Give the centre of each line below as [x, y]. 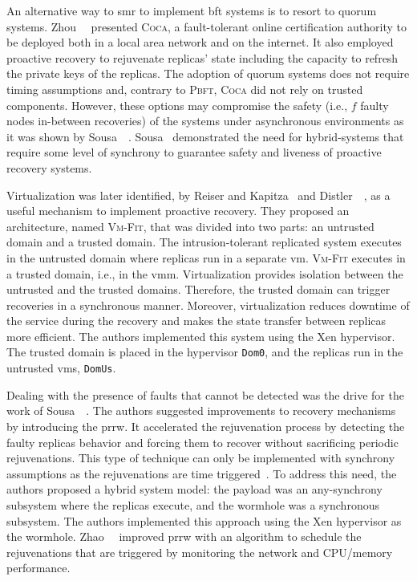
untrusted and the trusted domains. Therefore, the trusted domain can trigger [198, 289]
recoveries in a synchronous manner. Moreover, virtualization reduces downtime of [208, 305]
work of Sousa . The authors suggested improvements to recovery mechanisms [201, 410]
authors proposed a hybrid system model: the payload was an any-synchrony [194, 489]
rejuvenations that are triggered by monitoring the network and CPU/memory [200, 552]
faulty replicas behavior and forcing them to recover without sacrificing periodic [202, 442]
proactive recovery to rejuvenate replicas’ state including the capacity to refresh [202, 57]
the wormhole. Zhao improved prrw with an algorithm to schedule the [184, 536]
